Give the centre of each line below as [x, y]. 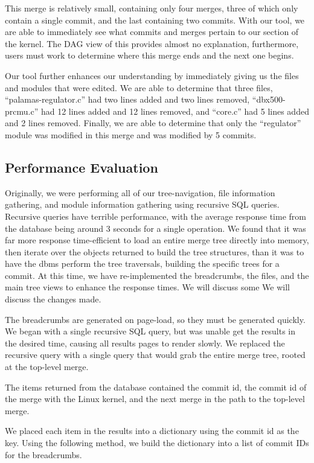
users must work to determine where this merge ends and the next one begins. [149, 55]
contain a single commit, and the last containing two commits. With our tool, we [155, 20]
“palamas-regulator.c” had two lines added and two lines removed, [127, 99]
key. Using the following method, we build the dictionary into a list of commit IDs [157, 443]
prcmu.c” [22, 111]
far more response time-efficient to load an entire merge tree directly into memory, [157, 240]
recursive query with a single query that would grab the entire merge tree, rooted [155, 355]
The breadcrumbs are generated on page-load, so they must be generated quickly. [155, 319]
